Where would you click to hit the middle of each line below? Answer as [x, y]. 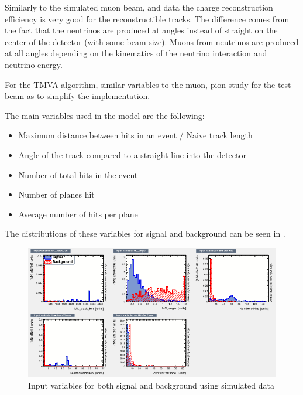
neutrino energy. [34, 64]
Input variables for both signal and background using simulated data [151, 385]
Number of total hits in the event [78, 174]
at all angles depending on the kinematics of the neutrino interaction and [136, 53]
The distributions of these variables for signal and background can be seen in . [145, 234]
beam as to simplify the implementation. [78, 96]
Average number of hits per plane [78, 214]
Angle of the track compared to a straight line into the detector [132, 154]
